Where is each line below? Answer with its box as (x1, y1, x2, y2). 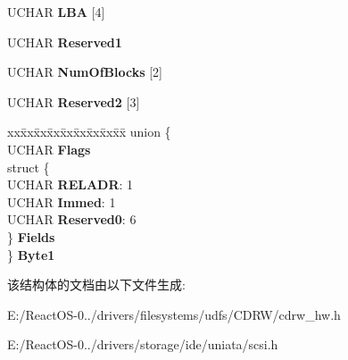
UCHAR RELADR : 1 (7, 175, 134, 194)
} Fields (7, 227, 55, 246)
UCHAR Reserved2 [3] (7, 92, 140, 111)
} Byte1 (7, 245, 55, 264)
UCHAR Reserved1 (7, 32, 122, 51)
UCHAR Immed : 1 (7, 192, 116, 211)
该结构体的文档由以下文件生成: (7, 275, 186, 294)
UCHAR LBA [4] (7, 3, 105, 21)
